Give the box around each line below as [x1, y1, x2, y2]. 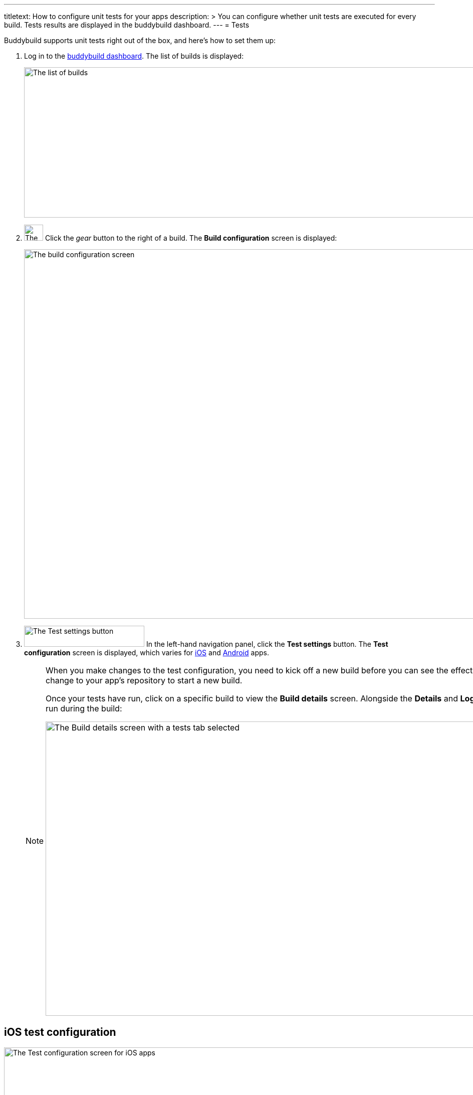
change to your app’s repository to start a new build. [46, 675, 243, 685]
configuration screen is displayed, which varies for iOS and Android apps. [24, 648, 269, 657]
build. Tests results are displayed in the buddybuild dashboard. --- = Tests [4, 21, 250, 29]
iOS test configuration [4, 1026, 116, 1039]
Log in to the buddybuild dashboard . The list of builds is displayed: [24, 52, 244, 60]
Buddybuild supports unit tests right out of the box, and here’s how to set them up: [4, 36, 276, 45]
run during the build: [46, 703, 122, 713]
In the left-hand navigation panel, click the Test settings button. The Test [146, 640, 388, 648]
